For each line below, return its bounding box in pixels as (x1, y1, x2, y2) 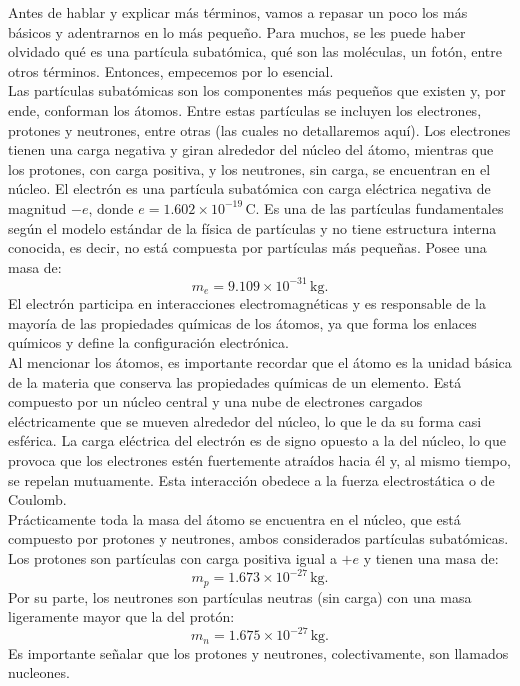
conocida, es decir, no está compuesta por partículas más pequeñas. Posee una (8, 237, 487, 258)
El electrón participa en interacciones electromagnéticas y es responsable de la (8, 293, 486, 314)
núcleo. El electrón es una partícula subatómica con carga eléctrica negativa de (8, 178, 491, 199)
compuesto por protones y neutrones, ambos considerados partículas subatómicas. (8, 528, 509, 549)
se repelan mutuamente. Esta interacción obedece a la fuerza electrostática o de (8, 469, 495, 490)
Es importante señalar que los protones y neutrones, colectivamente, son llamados (8, 642, 509, 663)
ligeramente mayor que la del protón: (8, 606, 235, 627)
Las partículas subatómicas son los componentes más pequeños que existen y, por (8, 80, 506, 101)
